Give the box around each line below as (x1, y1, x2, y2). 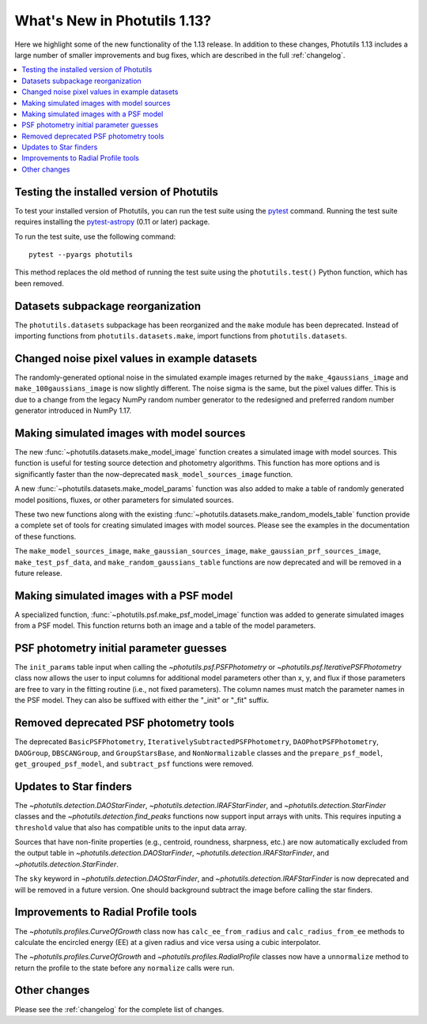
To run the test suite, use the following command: (14, 232, 176, 241)
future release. (14, 568, 62, 577)
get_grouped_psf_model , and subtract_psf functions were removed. (14, 759, 254, 769)
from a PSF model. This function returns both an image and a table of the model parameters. (14, 621, 316, 630)
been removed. (14, 278, 65, 288)
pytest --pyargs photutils (28, 250, 134, 259)
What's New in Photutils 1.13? (14, 12, 212, 29)
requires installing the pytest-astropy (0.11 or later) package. (14, 217, 210, 227)
